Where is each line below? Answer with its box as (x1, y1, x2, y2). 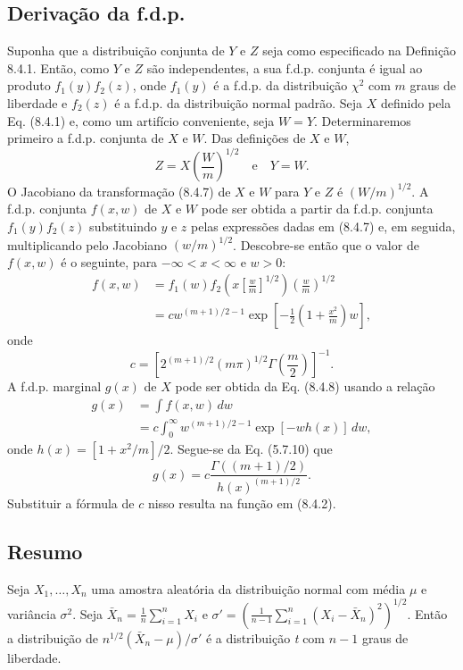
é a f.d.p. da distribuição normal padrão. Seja (114, 93, 363, 112)
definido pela (381, 93, 451, 112)
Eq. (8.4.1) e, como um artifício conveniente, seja (7, 111, 275, 130)
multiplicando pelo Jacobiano (7, 235, 168, 254)
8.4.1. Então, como (7, 58, 110, 77)
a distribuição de (7, 628, 99, 647)
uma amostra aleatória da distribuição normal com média (91, 579, 406, 598)
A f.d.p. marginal (7, 377, 102, 396)
